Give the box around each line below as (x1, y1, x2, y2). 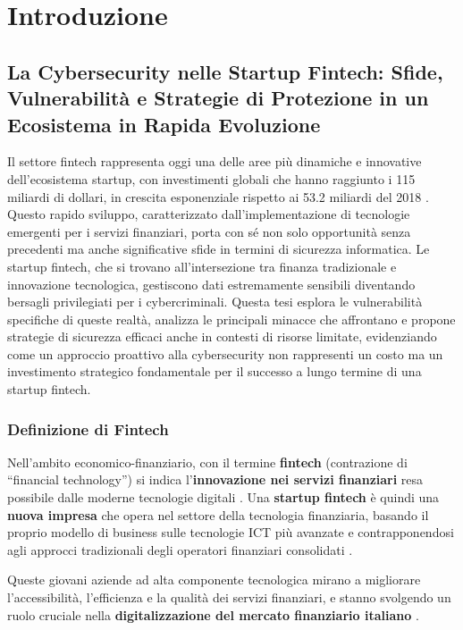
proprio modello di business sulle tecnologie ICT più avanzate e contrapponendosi (7, 523, 454, 542)
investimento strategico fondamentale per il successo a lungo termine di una (7, 362, 422, 381)
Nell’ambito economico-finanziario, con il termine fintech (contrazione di (7, 452, 408, 471)
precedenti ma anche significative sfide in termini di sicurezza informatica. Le (7, 239, 430, 258)
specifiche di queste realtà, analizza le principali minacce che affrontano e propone (7, 309, 456, 328)
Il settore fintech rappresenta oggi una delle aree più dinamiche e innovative (7, 152, 422, 171)
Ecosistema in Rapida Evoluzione (7, 110, 321, 138)
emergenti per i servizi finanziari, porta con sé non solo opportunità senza (7, 222, 411, 240)
